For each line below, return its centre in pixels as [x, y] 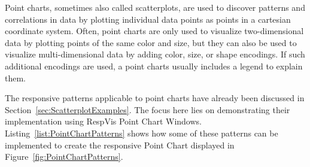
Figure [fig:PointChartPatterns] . [64, 157]
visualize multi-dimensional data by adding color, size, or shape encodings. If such [155, 54]
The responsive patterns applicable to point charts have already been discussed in [155, 98]
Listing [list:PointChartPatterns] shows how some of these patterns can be [142, 133]
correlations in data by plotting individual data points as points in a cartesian [148, 19]
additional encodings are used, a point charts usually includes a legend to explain [154, 66]
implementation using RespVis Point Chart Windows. [103, 121]
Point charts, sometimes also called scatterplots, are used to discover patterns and [155, 7]
